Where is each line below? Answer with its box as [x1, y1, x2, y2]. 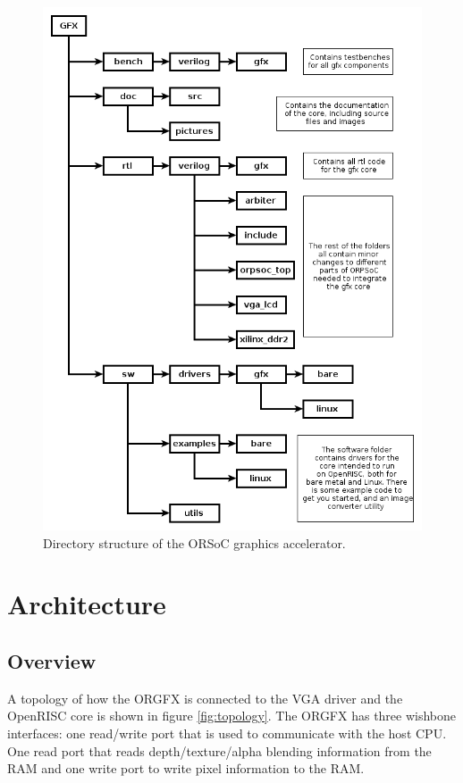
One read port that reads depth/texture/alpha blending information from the [7, 741, 432, 760]
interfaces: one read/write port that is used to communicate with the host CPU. [7, 724, 447, 743]
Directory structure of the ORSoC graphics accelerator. [43, 533, 346, 552]
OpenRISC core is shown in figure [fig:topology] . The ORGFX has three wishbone [7, 706, 457, 725]
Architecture [7, 586, 166, 622]
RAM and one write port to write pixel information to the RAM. [7, 759, 365, 778]
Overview [7, 647, 97, 675]
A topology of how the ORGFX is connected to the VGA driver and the [7, 688, 403, 707]
